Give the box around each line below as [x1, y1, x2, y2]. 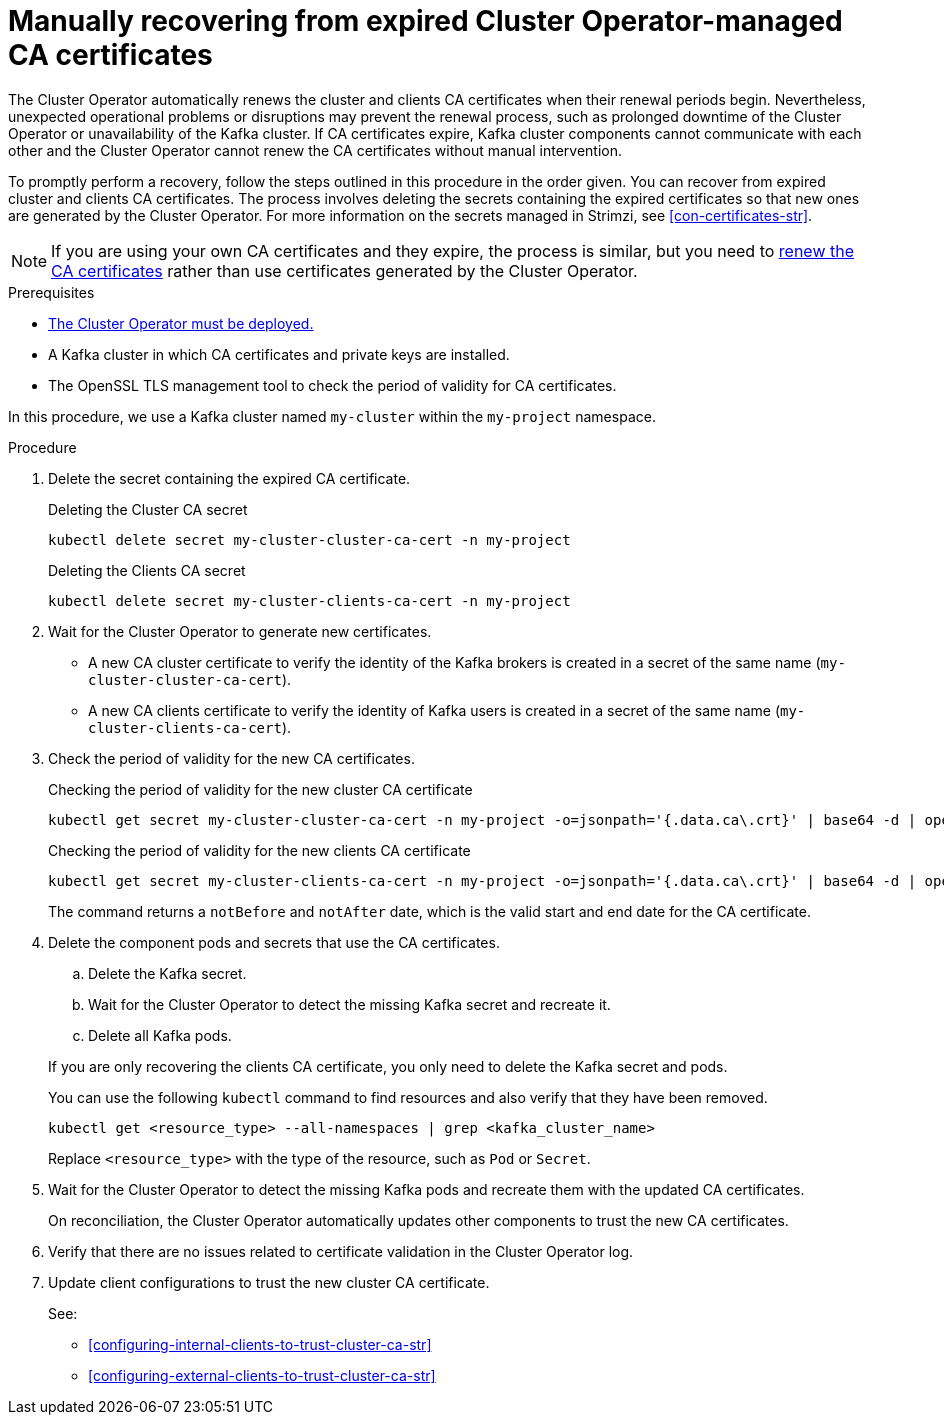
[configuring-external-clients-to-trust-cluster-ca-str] [88, 1366, 436, 1384]
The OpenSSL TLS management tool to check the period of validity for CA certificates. [48, 376, 617, 394]
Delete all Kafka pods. [88, 1026, 232, 1044]
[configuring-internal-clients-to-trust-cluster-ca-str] [88, 1335, 432, 1353]
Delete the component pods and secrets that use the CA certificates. [48, 933, 500, 951]
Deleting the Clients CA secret [48, 561, 246, 579]
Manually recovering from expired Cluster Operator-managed [8, 4, 843, 38]
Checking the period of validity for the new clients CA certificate [48, 841, 471, 859]
